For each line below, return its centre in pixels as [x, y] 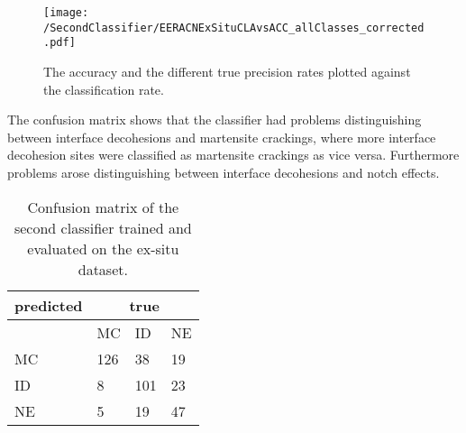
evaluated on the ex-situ [103, 248]
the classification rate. [104, 89]
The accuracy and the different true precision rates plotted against [227, 71]
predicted [49, 305]
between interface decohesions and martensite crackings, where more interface [222, 137]
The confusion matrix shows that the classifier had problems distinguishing [215, 120]
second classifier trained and [103, 227]
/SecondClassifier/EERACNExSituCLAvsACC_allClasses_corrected [234, 28]
